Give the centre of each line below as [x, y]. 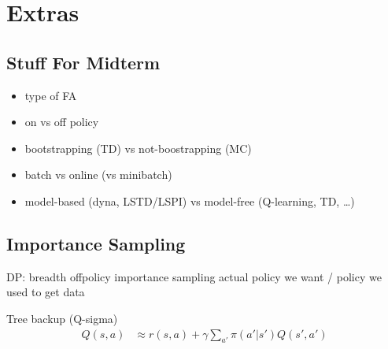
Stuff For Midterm [83, 62]
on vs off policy [62, 122]
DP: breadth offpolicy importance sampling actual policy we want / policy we [194, 276]
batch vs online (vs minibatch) [98, 174]
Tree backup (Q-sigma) [62, 318]
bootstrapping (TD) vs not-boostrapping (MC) [138, 148]
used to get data [46, 292]
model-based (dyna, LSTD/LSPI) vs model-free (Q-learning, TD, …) [190, 200]
